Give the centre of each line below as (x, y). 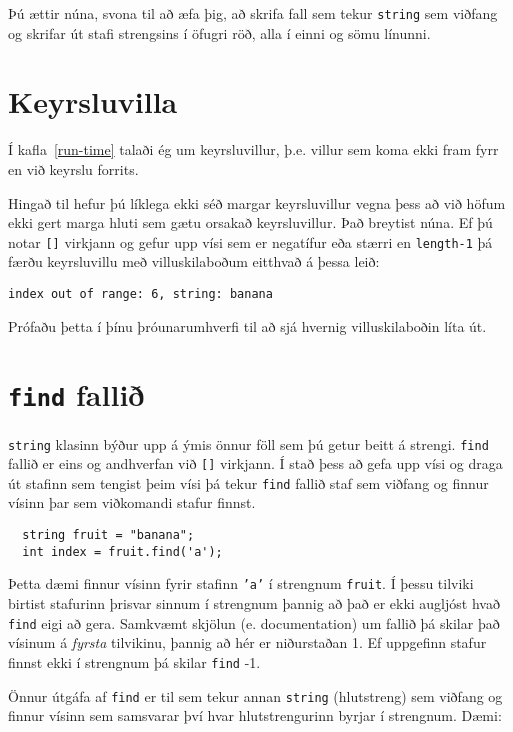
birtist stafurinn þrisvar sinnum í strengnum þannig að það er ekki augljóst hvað (254, 603)
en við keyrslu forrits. (73, 168)
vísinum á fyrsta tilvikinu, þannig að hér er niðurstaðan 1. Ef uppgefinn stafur (247, 642)
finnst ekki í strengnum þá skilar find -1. (134, 661)
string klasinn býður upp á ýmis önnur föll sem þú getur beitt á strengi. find (248, 443)
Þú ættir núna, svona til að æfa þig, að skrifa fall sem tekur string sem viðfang (253, 13)
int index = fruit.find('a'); (122, 551)
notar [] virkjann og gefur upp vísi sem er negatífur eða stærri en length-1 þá (250, 241)
